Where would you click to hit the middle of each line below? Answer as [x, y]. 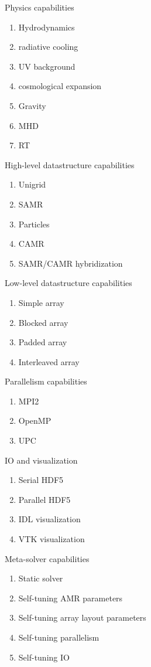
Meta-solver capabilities [47, 558]
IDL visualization [49, 519]
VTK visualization [52, 539]
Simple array [41, 302]
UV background [47, 66]
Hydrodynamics [47, 27]
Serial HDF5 [41, 480]
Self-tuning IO [44, 657]
